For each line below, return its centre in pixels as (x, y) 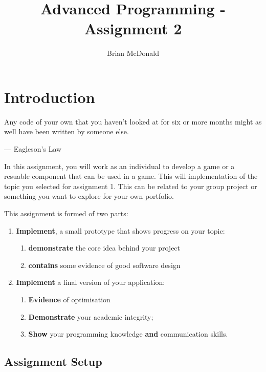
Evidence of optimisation (69, 299)
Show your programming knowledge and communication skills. (128, 334)
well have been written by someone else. (66, 131)
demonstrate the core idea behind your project (104, 248)
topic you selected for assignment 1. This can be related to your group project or (131, 186)
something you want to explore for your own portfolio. (89, 196)
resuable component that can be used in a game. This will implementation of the (131, 176)
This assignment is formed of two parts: (66, 213)
